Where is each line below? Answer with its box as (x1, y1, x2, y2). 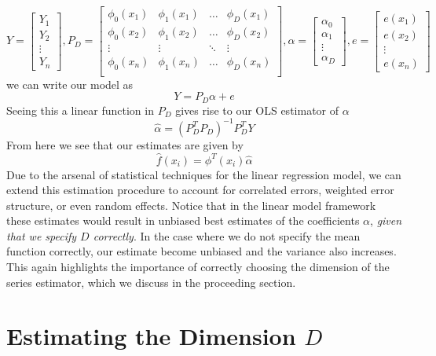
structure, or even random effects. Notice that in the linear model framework (6, 196, 376, 213)
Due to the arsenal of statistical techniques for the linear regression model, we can (6, 166, 401, 182)
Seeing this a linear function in (6, 101, 154, 118)
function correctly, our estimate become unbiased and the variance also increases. (6, 243, 397, 259)
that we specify (6, 227, 77, 244)
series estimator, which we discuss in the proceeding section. (6, 273, 296, 290)
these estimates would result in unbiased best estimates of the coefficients (6, 212, 360, 229)
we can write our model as (6, 75, 134, 92)
